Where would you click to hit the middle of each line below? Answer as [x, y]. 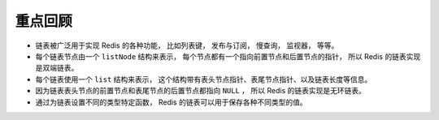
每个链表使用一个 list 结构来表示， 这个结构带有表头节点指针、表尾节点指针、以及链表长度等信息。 [204, 79]
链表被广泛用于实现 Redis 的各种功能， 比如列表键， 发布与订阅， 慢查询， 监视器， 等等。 [187, 45]
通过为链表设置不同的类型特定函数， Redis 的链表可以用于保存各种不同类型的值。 [172, 102]
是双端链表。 [57, 68]
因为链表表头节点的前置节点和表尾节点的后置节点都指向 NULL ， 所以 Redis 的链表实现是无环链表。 [200, 91]
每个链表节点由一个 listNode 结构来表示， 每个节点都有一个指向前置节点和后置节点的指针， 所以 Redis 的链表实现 [228, 56]
